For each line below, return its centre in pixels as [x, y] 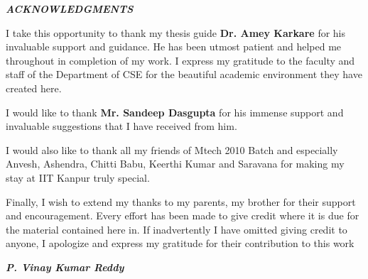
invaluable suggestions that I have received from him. [121, 126]
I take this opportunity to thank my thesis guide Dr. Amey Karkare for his [176, 32]
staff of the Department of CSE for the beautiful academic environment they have [184, 74]
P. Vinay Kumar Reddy [65, 267]
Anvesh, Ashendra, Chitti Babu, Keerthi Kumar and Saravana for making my [175, 164]
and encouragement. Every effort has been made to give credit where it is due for [183, 215]
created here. [34, 88]
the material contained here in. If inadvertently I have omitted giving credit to [177, 229]
